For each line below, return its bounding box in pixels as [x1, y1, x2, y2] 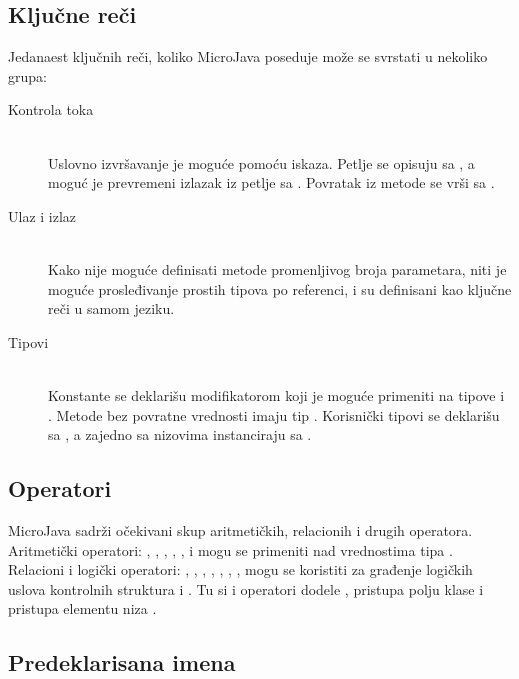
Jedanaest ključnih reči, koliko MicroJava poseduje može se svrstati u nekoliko [8, 46, 488, 67]
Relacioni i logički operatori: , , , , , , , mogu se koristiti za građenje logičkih [8, 559, 473, 580]
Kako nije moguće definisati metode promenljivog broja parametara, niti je [48, 258, 507, 279]
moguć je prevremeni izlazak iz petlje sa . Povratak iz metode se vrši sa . [48, 172, 495, 193]
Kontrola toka [8, 99, 94, 120]
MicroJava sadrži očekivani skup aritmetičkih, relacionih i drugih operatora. [8, 519, 473, 540]
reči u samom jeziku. [48, 298, 175, 319]
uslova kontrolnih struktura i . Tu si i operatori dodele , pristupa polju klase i [8, 578, 484, 599]
